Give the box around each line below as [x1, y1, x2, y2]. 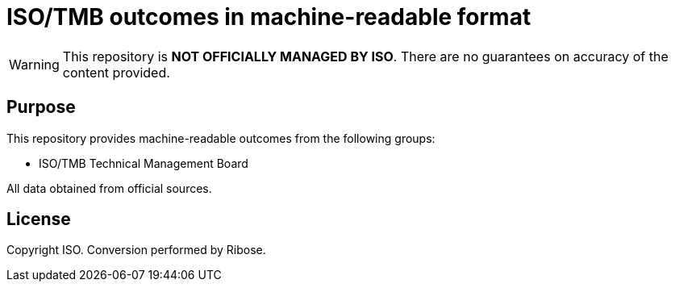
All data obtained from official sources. [6, 181, 212, 195]
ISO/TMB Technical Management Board [39, 156, 248, 170]
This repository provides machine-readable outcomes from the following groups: [6, 131, 435, 145]
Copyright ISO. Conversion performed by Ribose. [6, 243, 266, 257]
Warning [9, 56, 60, 73]
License [6, 209, 71, 230]
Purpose [6, 97, 76, 118]
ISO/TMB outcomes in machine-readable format [6, 3, 531, 31]
